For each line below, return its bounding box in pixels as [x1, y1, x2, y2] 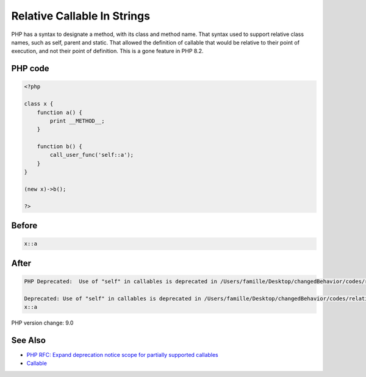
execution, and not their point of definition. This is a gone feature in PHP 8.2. [11, 48, 204, 55]
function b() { [37, 143, 82, 150]
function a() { [37, 109, 82, 116]
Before [11, 220, 38, 231]
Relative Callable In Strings [11, 9, 151, 23]
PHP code [11, 63, 49, 74]
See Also [11, 335, 46, 345]
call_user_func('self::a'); [49, 151, 134, 159]
